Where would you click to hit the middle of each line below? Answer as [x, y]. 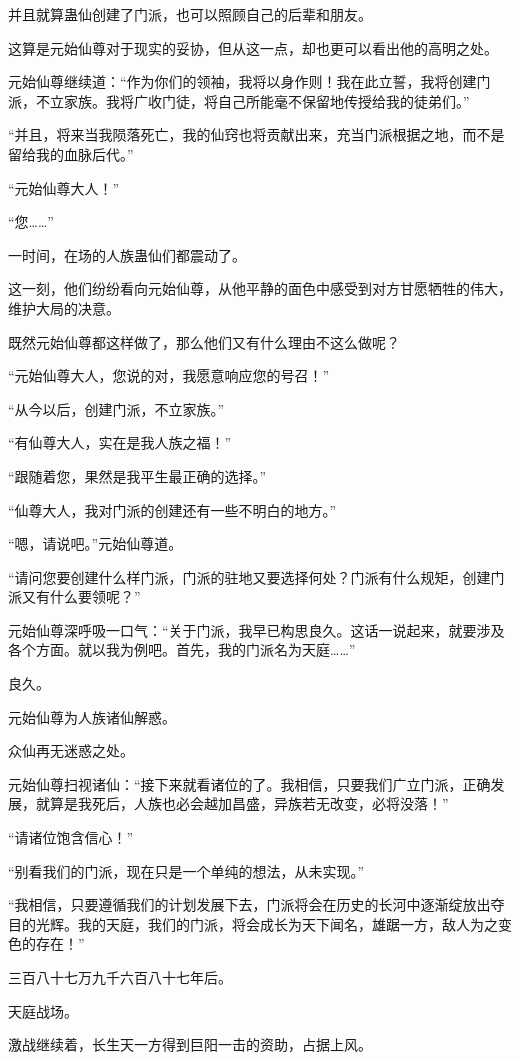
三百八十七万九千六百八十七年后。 [120, 977]
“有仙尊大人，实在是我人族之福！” [120, 442]
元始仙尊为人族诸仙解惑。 [92, 716]
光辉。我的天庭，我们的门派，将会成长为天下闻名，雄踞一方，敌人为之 [266, 923]
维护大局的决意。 [64, 307]
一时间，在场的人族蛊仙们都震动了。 [127, 254]
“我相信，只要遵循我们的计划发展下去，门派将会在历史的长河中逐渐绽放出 [249, 904]
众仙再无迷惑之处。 [71, 750]
